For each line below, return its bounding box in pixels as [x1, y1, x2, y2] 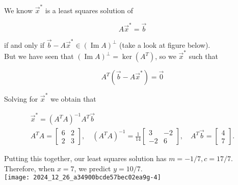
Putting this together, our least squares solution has [4, 153, 167, 164]
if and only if [4, 39, 44, 50]
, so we [155, 51, 176, 61]
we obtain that [50, 93, 96, 104]
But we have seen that [4, 51, 74, 61]
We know [4, 5, 33, 15]
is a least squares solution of [45, 5, 134, 15]
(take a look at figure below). [119, 39, 210, 50]
